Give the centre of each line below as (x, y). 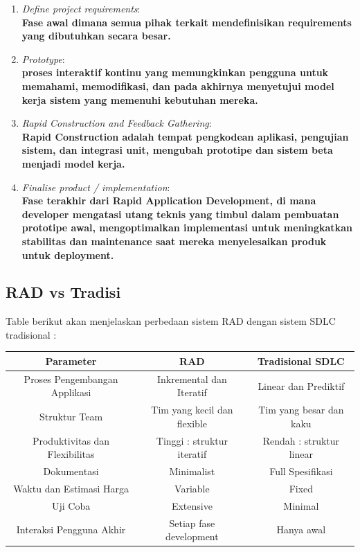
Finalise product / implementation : (96, 187)
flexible (192, 423)
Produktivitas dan (71, 440)
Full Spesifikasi (301, 471)
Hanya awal (301, 529)
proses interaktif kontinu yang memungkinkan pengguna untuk (175, 72)
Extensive (192, 505)
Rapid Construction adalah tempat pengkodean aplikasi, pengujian (185, 136)
